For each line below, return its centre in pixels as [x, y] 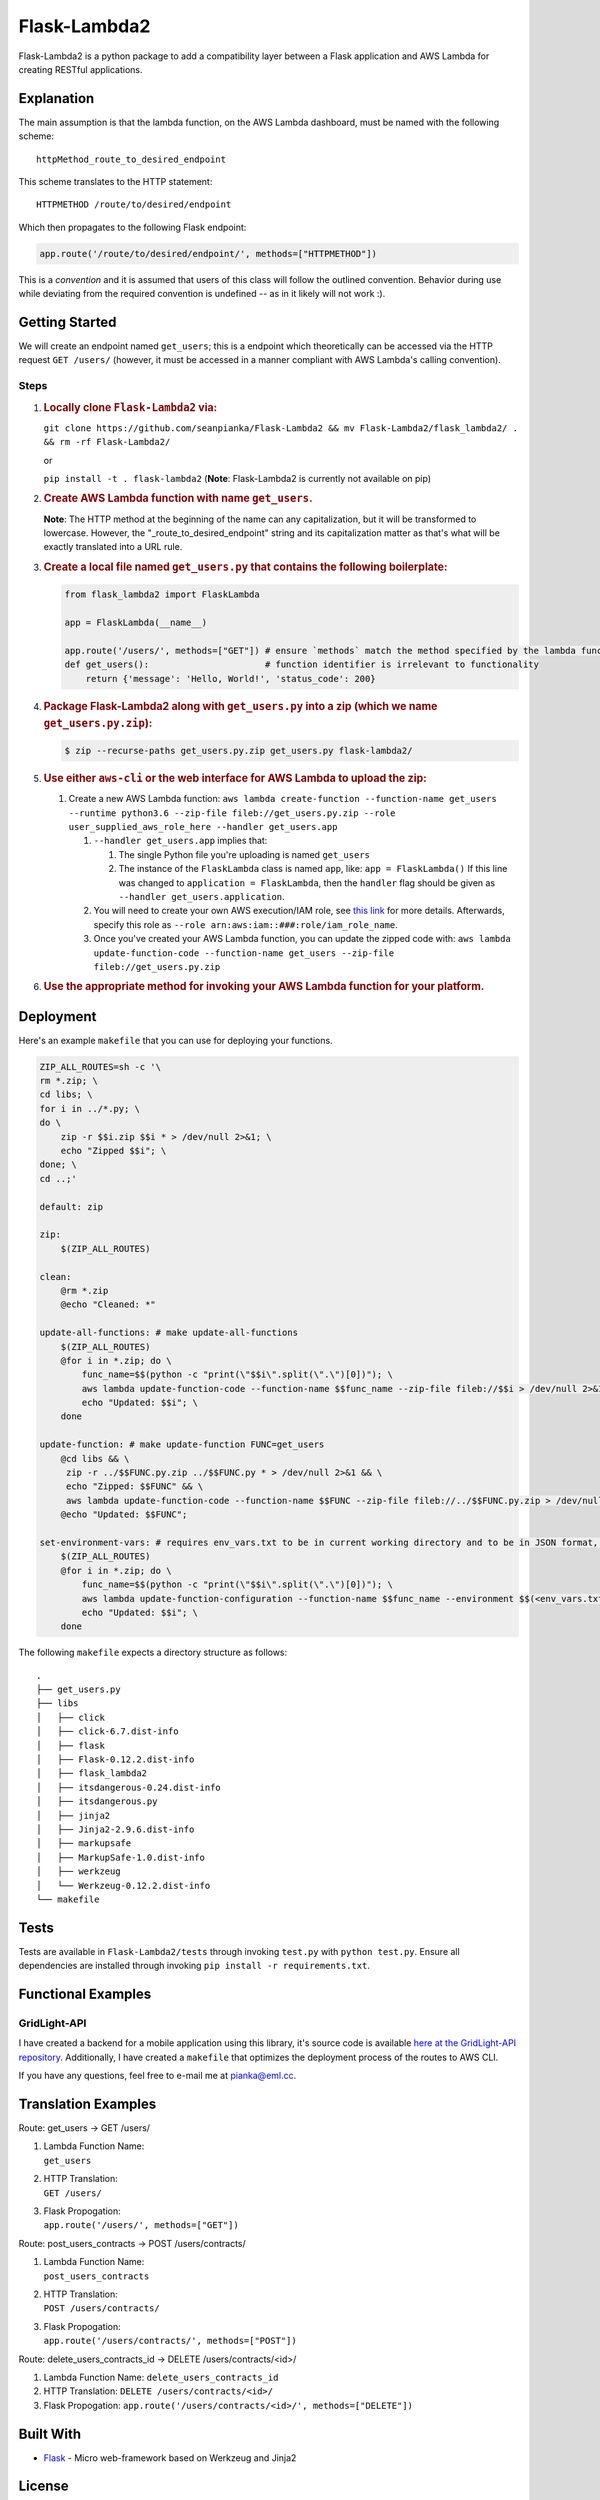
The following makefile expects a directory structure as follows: [153, 1652]
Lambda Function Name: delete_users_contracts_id [161, 2377]
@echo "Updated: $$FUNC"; [124, 1514]
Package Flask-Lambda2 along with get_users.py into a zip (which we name [240, 706]
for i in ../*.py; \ [89, 1108]
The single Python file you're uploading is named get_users [244, 854]
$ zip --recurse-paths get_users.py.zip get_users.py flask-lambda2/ [238, 750]
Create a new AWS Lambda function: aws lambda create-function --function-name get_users [282, 799]
